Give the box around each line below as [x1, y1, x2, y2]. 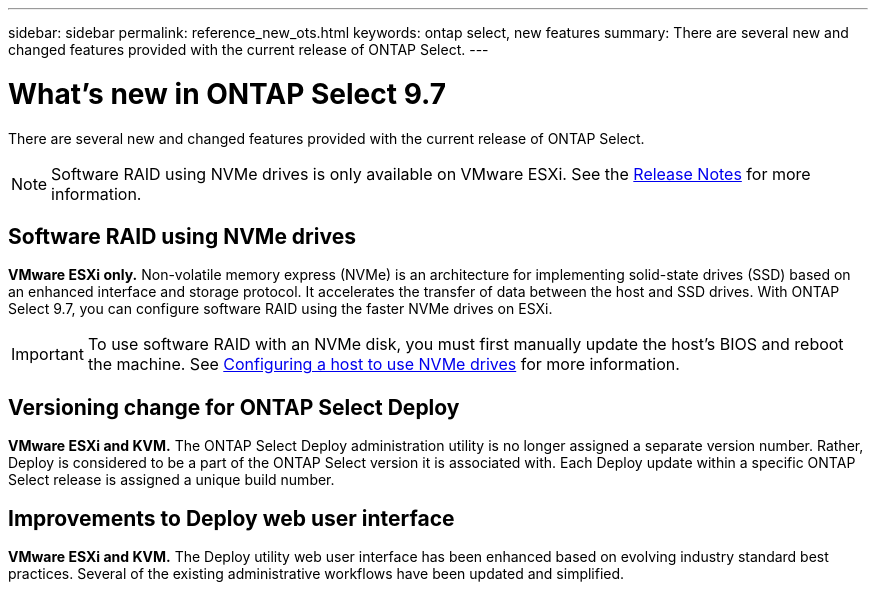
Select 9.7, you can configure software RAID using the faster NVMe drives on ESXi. [8, 300, 553, 318]
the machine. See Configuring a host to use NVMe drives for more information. [87, 354, 680, 375]
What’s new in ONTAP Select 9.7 [8, 76, 446, 111]
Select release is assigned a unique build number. [8, 471, 335, 489]
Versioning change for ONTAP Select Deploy [8, 394, 460, 420]
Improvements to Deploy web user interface [8, 505, 455, 531]
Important [11, 344, 84, 365]
